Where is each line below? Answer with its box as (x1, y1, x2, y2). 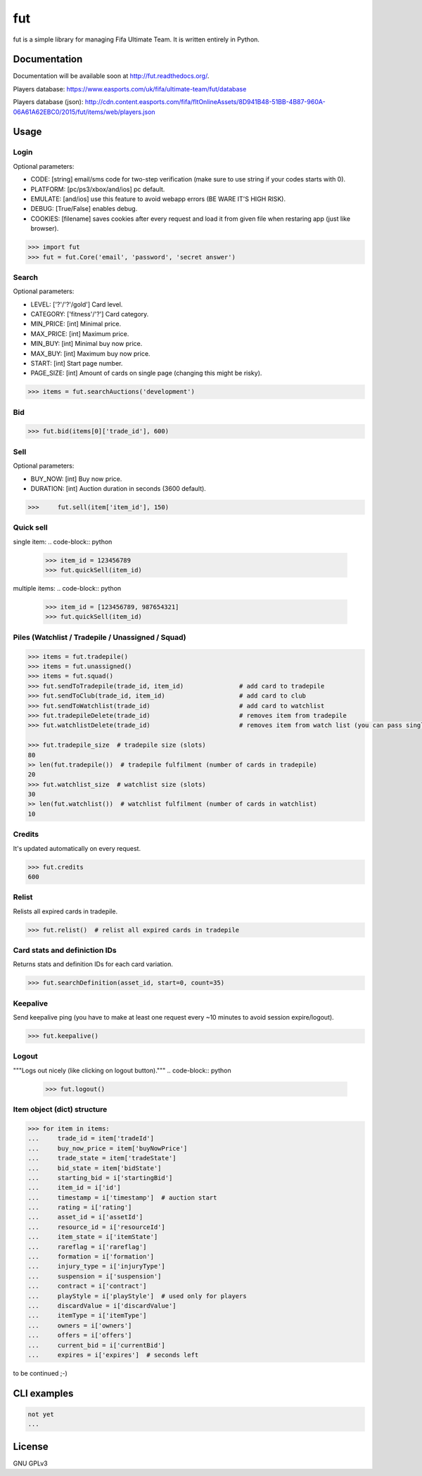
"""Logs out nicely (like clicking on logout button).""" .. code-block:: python (13, 1066, 231, 1074)
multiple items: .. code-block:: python (13, 584, 122, 593)
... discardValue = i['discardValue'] (27, 1302, 177, 1309)
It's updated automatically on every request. (13, 844, 141, 852)
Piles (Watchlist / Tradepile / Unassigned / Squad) (13, 632, 186, 642)
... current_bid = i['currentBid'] (27, 1341, 165, 1349)
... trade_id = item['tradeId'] (27, 1134, 155, 1143)
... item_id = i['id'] (27, 1183, 121, 1192)
